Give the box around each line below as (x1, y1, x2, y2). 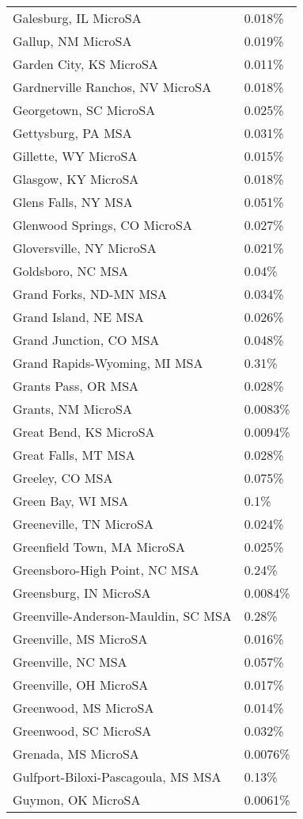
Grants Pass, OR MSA (13, 377, 139, 395)
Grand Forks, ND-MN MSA (13, 285, 167, 303)
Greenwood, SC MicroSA (13, 721, 152, 740)
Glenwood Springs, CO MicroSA (13, 216, 192, 234)
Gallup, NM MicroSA (13, 32, 132, 50)
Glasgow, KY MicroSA (13, 170, 139, 188)
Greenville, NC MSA (13, 653, 127, 671)
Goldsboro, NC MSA (13, 262, 129, 280)
